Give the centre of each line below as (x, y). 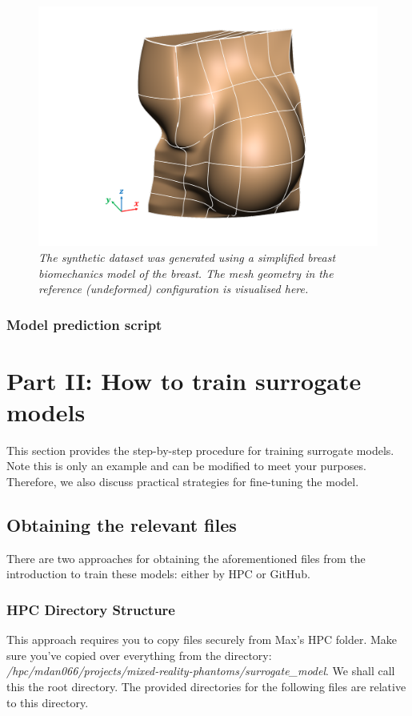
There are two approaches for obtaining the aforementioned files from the (186, 558)
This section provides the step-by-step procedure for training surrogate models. (200, 450)
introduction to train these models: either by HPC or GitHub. (158, 574)
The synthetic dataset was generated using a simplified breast (187, 257)
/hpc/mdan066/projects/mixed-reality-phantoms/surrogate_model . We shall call (201, 671)
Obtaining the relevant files (122, 525)
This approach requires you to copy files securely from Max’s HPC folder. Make (202, 640)
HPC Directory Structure (91, 609)
